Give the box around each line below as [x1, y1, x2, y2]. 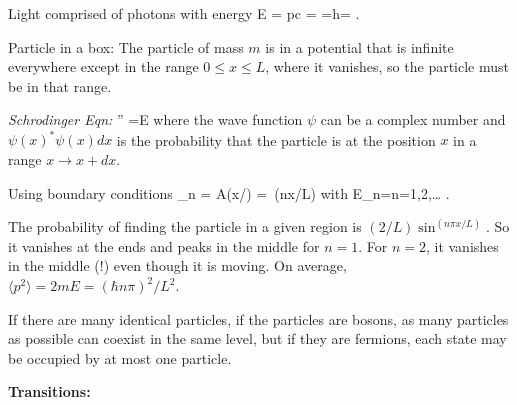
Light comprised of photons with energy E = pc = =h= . [8, 3, 360, 23]
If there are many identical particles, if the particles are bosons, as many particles [8, 308, 509, 329]
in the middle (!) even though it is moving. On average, [8, 255, 347, 276]
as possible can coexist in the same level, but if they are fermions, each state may [8, 328, 507, 349]
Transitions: [8, 381, 91, 402]
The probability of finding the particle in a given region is [8, 216, 362, 237]
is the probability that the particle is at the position [116, 129, 436, 150]
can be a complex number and [320, 109, 506, 130]
